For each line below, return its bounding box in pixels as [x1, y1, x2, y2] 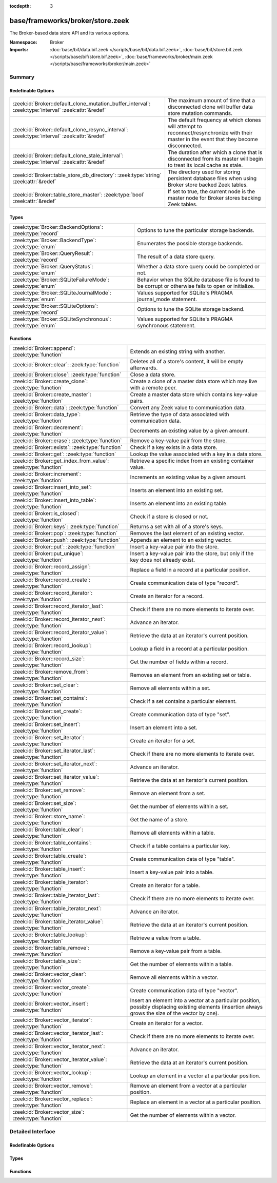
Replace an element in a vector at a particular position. [130, 1098, 262, 1106]
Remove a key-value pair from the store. [130, 437, 227, 444]
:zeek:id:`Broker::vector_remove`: [12, 1082, 93, 1090]
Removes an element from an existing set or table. [130, 672, 251, 679]
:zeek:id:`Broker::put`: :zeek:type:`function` [12, 543, 116, 550]
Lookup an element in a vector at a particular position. [130, 1072, 261, 1079]
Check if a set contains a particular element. [130, 698, 237, 705]
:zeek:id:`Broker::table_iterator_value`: [12, 918, 104, 925]
